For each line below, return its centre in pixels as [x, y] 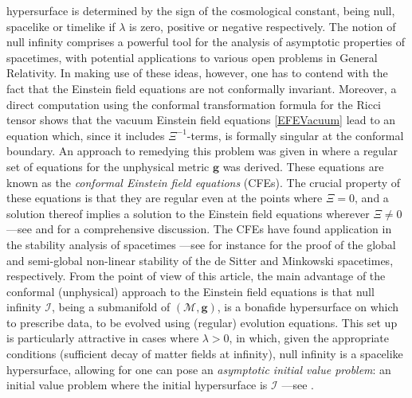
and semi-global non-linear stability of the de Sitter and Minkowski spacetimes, [200, 260]
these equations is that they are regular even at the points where [165, 198]
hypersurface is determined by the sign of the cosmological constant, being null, [201, 10]
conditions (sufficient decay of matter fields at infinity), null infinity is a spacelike [205, 354]
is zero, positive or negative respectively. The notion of [263, 26]
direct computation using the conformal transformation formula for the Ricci [194, 104]
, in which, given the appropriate [309, 338]
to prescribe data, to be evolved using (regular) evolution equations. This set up [202, 322]
